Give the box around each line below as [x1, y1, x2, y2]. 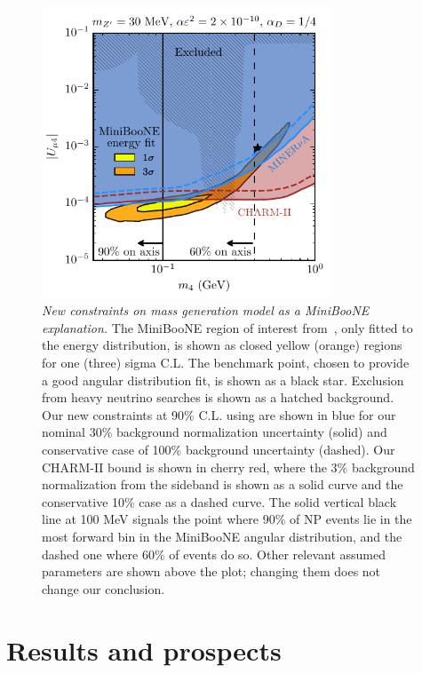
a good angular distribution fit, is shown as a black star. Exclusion [42, 370, 404, 389]
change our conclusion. [42, 579, 165, 598]
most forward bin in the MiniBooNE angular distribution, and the [42, 527, 402, 545]
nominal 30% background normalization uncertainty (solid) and [42, 423, 387, 441]
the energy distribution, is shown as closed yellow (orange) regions [42, 336, 402, 354]
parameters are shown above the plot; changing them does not [42, 562, 381, 581]
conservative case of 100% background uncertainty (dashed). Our [42, 439, 395, 458]
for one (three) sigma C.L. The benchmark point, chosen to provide [42, 353, 410, 372]
